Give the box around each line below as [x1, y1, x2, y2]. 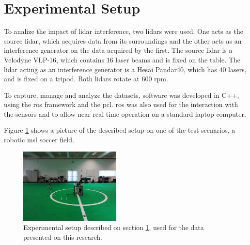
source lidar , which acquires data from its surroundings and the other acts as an [4, 35, 242, 46]
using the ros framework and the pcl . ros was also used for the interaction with [4, 99, 238, 109]
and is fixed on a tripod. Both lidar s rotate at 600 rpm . [4, 74, 168, 84]
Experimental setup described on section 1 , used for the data [23, 222, 204, 232]
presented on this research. [23, 231, 102, 242]
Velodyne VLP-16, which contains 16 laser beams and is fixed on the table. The [4, 54, 240, 64]
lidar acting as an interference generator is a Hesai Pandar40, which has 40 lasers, [4, 64, 247, 74]
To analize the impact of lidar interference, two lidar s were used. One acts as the [4, 26, 243, 36]
